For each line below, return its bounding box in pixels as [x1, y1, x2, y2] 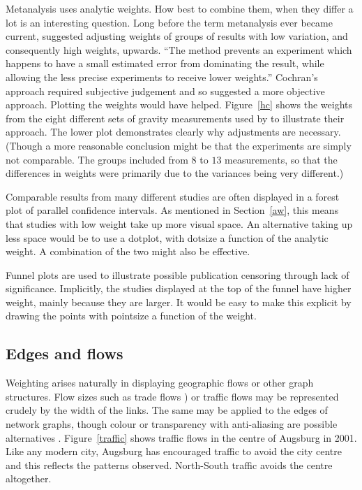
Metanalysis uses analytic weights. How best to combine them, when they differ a [6, 1, 354, 15]
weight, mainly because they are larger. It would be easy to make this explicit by [6, 294, 352, 309]
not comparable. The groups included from [6, 152, 188, 166]
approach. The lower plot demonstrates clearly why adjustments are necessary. [6, 124, 341, 139]
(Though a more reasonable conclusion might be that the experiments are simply [6, 138, 352, 152]
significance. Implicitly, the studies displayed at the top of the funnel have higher [6, 281, 352, 296]
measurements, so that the [225, 152, 338, 166]
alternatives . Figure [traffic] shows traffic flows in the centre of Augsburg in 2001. [6, 430, 357, 445]
